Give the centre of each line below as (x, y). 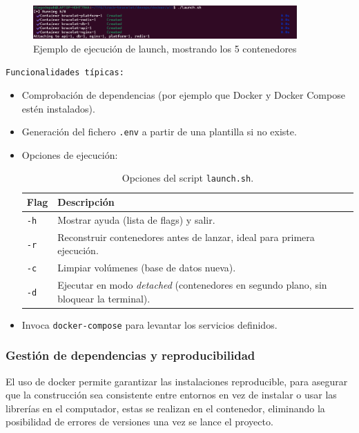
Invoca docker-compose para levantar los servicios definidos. (149, 324)
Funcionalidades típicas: (65, 73)
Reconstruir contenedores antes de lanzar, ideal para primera (186, 237)
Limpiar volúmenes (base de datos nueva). (147, 268)
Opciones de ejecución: (70, 154)
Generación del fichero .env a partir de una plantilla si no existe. (159, 132)
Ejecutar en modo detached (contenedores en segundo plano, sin (192, 285)
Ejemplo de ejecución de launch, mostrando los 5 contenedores (165, 48)
